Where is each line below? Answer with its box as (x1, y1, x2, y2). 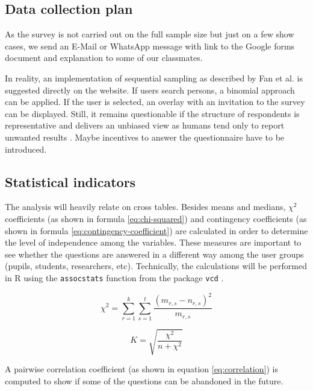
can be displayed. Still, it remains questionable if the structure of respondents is (5, 107, 300, 119)
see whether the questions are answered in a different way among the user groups (5, 247, 304, 260)
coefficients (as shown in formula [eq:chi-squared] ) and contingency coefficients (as (5, 212, 307, 224)
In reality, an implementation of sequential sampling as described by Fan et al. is (5, 71, 303, 84)
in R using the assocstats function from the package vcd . (5, 271, 224, 284)
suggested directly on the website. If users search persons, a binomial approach (5, 83, 295, 96)
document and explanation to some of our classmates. (5, 51, 203, 64)
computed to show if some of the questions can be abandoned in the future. (5, 374, 284, 387)
